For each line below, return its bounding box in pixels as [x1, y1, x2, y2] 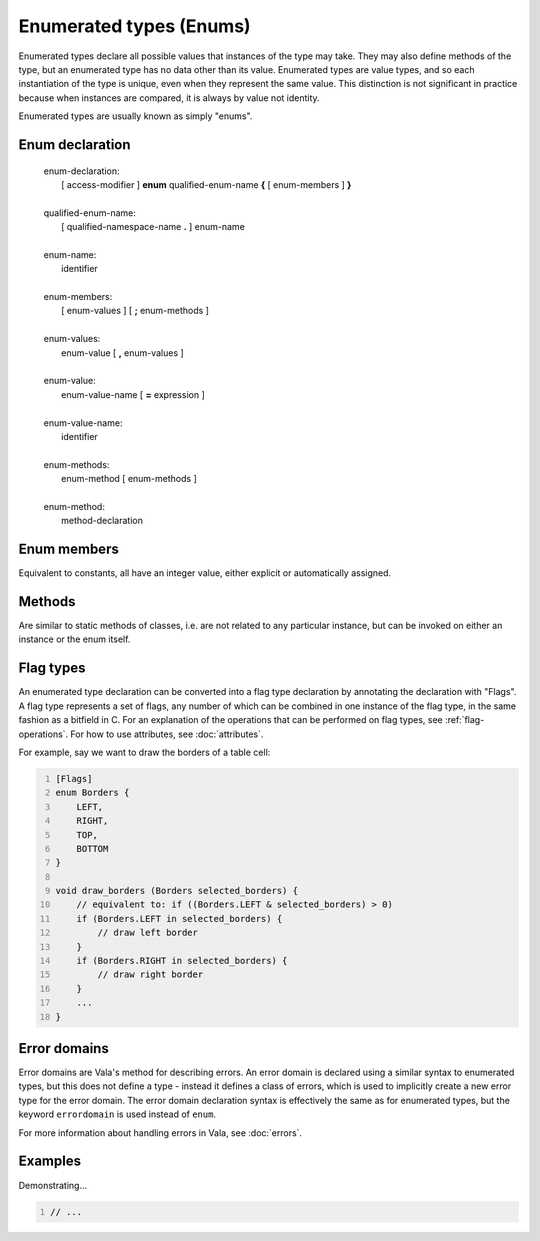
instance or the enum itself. [18, 633, 131, 645]
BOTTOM [76, 843, 109, 854]
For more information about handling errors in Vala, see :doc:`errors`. [18, 1126, 303, 1139]
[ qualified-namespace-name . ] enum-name [61, 221, 245, 233]
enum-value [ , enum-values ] [61, 346, 184, 359]
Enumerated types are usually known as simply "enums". [18, 110, 253, 122]
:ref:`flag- [445, 714, 485, 726]
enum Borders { [55, 787, 130, 799]
